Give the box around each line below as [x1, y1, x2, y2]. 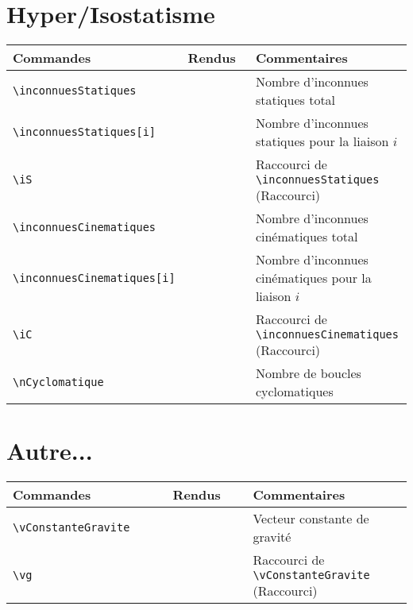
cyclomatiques [255, 382, 334, 401]
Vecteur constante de [253, 509, 369, 528]
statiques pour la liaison [255, 132, 389, 151]
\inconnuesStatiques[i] [13, 125, 156, 139]
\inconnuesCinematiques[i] [13, 271, 176, 284]
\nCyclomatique [13, 376, 104, 389]
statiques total [255, 91, 336, 110]
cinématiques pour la [255, 268, 372, 288]
